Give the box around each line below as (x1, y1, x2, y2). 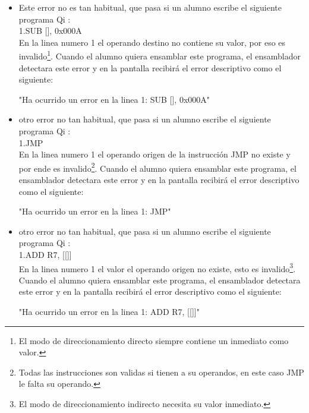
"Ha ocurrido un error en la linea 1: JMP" (18, 205, 171, 217)
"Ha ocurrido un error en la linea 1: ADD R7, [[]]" (18, 305, 200, 318)
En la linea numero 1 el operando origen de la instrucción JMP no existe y (18, 148, 291, 160)
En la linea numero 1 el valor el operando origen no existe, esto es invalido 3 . (18, 260, 296, 275)
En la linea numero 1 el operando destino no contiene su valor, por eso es (18, 36, 286, 48)
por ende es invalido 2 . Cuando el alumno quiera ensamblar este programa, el (18, 160, 297, 174)
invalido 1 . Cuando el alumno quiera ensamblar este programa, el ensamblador (18, 48, 301, 62)
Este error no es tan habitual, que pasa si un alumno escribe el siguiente (18, 1, 282, 13)
